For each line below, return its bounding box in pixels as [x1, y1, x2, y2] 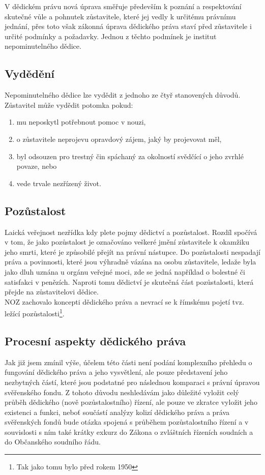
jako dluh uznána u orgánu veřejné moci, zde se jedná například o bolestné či [5, 266, 245, 277]
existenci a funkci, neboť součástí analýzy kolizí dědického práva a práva [5, 406, 230, 417]
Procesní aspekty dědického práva [5, 333, 186, 348]
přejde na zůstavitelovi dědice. [5, 286, 99, 297]
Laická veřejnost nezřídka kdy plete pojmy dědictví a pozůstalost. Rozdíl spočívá [5, 226, 257, 237]
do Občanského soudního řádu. [5, 436, 101, 447]
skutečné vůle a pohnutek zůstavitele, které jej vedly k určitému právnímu [5, 11, 236, 21]
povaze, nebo [16, 161, 57, 171]
